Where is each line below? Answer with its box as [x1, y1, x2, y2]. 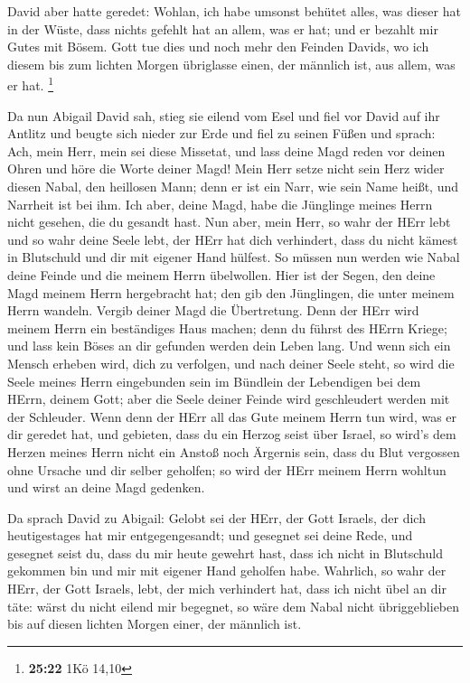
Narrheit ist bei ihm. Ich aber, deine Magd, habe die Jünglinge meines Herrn [7, 194, 433, 213]
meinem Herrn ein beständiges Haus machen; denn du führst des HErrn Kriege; [7, 318, 447, 337]
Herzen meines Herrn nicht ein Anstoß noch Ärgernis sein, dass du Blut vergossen [7, 442, 460, 461]
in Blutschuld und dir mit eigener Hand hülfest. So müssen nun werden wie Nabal [7, 248, 460, 267]
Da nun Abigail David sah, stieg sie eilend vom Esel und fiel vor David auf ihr [7, 106, 440, 125]
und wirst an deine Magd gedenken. [7, 478, 205, 497]
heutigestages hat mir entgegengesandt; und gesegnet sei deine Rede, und [7, 526, 413, 545]
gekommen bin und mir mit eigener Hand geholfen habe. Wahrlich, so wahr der [7, 561, 446, 580]
